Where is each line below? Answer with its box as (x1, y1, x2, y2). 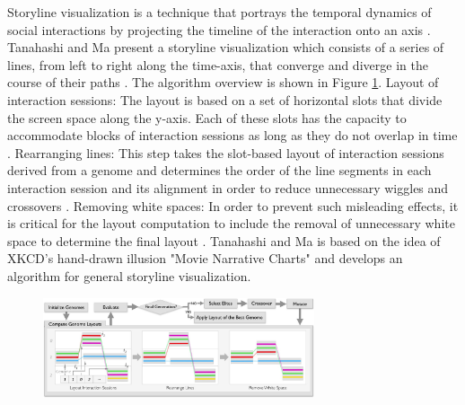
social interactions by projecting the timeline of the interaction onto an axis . (7, 20, 431, 39)
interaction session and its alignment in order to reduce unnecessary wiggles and (7, 178, 449, 197)
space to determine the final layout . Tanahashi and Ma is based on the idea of (7, 231, 441, 250)
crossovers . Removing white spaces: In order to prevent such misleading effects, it (7, 196, 459, 215)
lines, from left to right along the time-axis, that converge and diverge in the (7, 55, 428, 74)
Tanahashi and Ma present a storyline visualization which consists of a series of (7, 38, 444, 57)
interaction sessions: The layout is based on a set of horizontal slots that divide (7, 90, 443, 109)
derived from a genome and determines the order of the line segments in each (7, 161, 432, 180)
